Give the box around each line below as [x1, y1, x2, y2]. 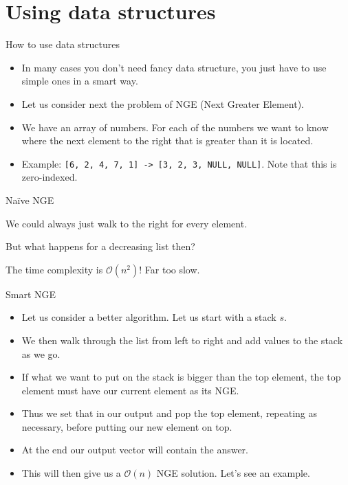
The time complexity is [6, 262, 103, 276]
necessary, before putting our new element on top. [21, 419, 232, 433]
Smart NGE [6, 286, 56, 301]
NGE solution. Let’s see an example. [156, 466, 310, 480]
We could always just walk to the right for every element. [6, 216, 248, 230]
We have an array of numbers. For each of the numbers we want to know [21, 120, 329, 134]
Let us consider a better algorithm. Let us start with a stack [21, 310, 276, 324]
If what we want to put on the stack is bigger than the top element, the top [21, 370, 341, 384]
